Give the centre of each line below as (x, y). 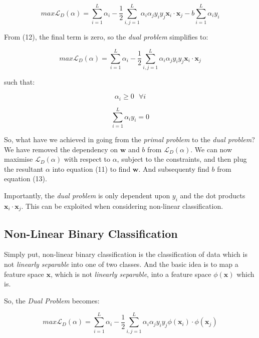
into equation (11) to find (91, 168)
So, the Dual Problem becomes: (52, 300)
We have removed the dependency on (61, 149)
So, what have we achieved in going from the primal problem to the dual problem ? (129, 139)
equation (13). (26, 179)
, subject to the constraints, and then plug (182, 159)
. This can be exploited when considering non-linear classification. (122, 206)
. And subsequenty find (174, 168)
